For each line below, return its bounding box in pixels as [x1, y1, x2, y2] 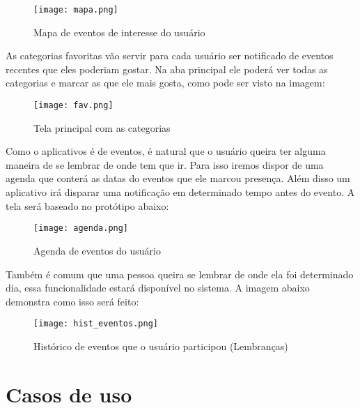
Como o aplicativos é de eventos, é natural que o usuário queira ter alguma [6, 144, 326, 158]
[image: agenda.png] [33, 223, 129, 234]
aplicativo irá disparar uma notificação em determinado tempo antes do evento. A [6, 185, 355, 199]
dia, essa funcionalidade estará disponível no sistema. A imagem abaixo [6, 280, 310, 295]
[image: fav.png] [33, 100, 114, 111]
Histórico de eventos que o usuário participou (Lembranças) [33, 338, 288, 353]
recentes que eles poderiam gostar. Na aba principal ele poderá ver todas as [6, 61, 328, 76]
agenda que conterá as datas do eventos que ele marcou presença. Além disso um [6, 171, 350, 186]
